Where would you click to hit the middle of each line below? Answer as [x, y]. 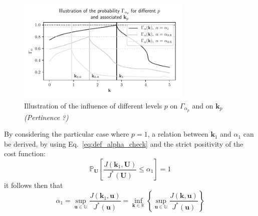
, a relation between [178, 134]
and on [203, 105]
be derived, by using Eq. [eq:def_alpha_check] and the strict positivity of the [124, 143]
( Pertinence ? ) [46, 117]
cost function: [25, 153]
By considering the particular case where [67, 134]
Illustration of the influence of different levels [93, 105]
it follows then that [34, 185]
